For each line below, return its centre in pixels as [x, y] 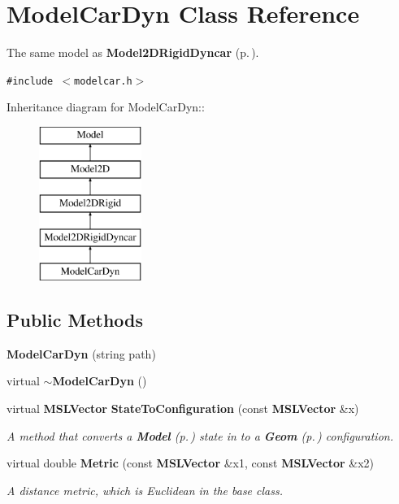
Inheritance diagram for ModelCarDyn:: [106, 107]
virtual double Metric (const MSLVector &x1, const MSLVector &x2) [191, 463]
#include [30, 81]
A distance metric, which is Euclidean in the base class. [145, 490]
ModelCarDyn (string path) [81, 353]
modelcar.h [103, 81]
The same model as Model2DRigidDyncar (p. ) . [133, 52]
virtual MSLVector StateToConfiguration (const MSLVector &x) [183, 408]
